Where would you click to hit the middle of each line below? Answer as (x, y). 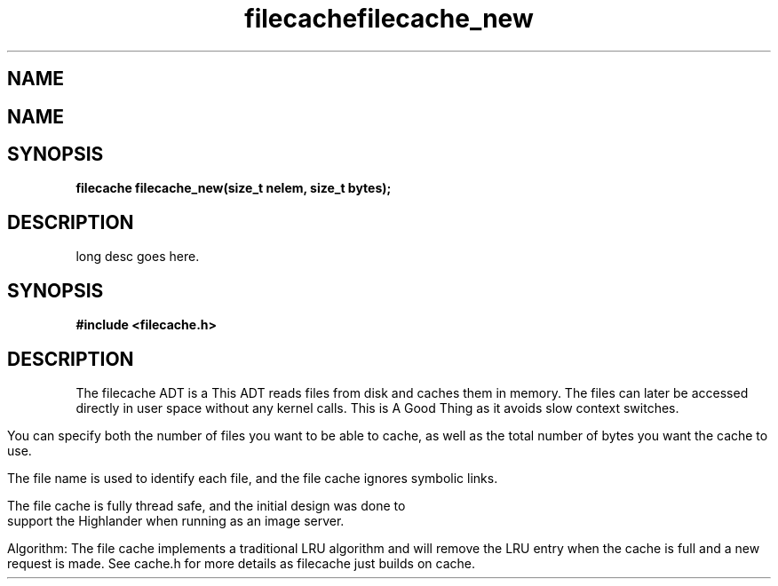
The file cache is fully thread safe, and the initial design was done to (206, 505)
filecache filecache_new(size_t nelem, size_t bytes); (234, 188)
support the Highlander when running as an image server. (176, 520)
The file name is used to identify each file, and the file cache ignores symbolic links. (253, 478)
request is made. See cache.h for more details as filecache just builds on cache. (241, 563)
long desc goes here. (138, 257)
